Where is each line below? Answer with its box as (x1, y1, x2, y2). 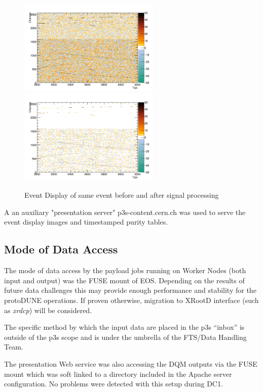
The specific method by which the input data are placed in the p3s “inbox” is (4, 322, 245, 332)
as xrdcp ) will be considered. (4, 304, 92, 315)
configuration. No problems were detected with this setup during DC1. (4, 378, 223, 389)
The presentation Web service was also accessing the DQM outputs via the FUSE (4, 358, 257, 369)
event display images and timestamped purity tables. (4, 216, 168, 227)
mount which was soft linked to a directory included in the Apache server (4, 368, 232, 379)
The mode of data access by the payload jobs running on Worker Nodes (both (4, 265, 246, 276)
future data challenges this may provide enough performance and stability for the (4, 285, 256, 295)
